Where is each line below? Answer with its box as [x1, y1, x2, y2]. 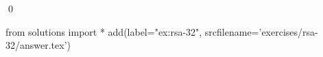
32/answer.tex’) [5, 38, 71, 52]
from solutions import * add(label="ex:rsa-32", [5, 24, 202, 38]
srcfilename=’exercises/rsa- [204, 24, 318, 38]
